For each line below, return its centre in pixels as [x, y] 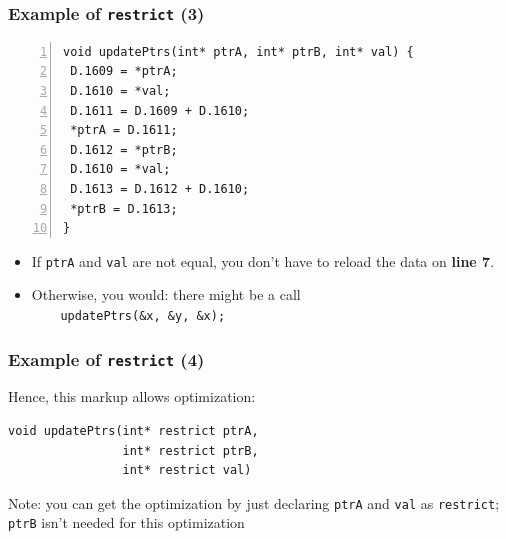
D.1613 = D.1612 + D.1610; [160, 188]
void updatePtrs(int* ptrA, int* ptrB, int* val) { [238, 51]
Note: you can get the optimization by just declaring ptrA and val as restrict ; [254, 502]
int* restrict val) [187, 470]
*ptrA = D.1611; [124, 130]
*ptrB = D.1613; [124, 208]
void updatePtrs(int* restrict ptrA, [133, 431]
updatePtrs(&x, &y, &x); [143, 315]
